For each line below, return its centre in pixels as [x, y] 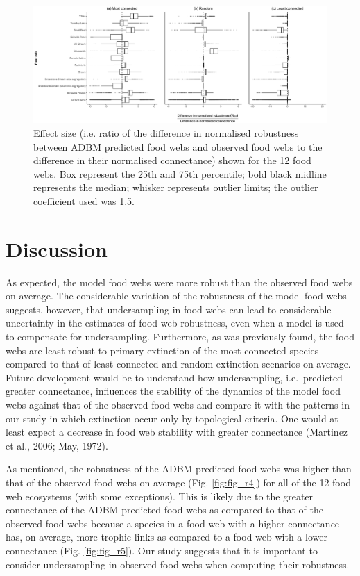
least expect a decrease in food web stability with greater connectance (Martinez [177, 432]
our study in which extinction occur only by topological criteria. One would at [172, 418]
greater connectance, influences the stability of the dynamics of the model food [173, 391]
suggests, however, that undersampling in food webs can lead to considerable [169, 309]
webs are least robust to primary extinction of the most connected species [162, 350]
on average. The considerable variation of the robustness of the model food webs [176, 296]
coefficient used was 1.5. [84, 200]
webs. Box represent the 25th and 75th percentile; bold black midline [180, 173]
